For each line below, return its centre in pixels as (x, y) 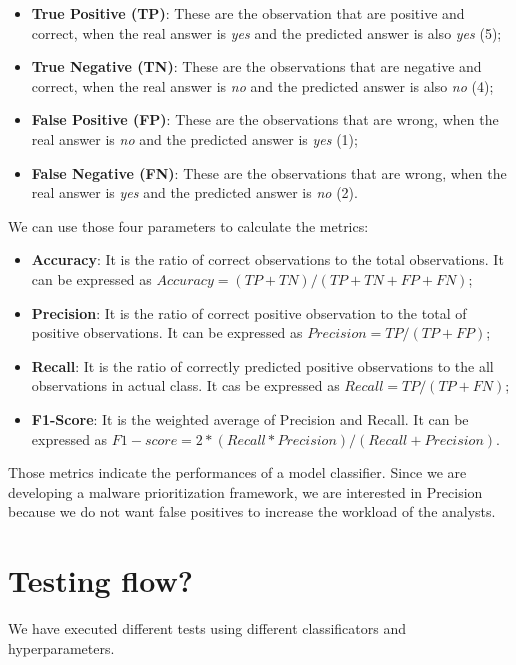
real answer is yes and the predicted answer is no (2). (194, 192)
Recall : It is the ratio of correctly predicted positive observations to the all (262, 365)
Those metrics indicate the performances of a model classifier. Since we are (237, 472)
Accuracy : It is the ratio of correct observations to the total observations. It (267, 259)
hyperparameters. (61, 647)
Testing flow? (100, 580)
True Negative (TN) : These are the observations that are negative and (256, 66)
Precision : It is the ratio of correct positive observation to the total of (249, 312)
